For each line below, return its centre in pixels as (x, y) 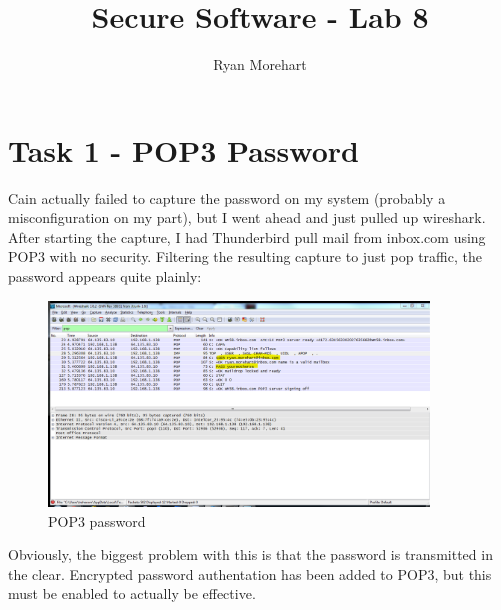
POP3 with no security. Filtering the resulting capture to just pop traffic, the (245, 256)
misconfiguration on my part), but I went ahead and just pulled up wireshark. (247, 217)
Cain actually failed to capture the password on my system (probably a (227, 197)
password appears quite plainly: (105, 276)
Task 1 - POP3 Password (183, 149)
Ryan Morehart (260, 64)
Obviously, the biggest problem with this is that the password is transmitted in (250, 554)
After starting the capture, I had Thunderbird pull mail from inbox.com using (247, 236)
